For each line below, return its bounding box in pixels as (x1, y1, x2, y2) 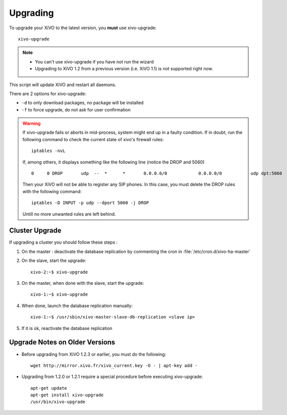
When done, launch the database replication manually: (21, 303, 133, 309)
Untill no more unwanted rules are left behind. (22, 211, 116, 217)
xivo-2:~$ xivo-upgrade (30, 269, 88, 275)
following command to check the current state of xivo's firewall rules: (22, 136, 164, 142)
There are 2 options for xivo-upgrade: (9, 91, 87, 97)
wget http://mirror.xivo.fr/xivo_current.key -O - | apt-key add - (30, 363, 198, 368)
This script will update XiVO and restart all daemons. (9, 82, 116, 88)
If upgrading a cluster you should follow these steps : (9, 239, 118, 245)
